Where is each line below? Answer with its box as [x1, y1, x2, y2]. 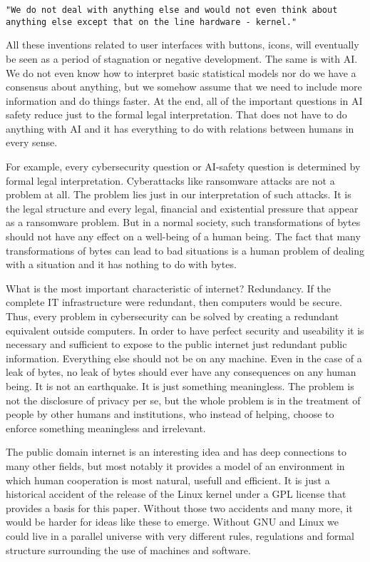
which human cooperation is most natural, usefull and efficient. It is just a [6, 472, 330, 487]
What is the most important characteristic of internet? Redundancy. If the [6, 280, 331, 295]
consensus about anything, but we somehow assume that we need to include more [6, 79, 362, 94]
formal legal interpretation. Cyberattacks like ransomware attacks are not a [6, 173, 335, 188]
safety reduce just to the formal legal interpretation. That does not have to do [6, 107, 347, 122]
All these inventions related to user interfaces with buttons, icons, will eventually [6, 37, 359, 52]
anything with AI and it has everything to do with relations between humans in [6, 121, 354, 136]
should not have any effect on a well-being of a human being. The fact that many [6, 229, 361, 244]
